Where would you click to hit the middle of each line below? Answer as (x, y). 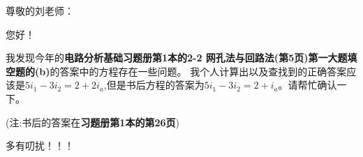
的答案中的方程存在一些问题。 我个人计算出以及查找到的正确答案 (198, 71)
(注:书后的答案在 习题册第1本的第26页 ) (92, 122)
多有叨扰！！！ (40, 145)
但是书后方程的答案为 (155, 85)
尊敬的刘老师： (40, 10)
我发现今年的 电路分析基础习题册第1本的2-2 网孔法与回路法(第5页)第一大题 (177, 58)
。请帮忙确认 (308, 85)
